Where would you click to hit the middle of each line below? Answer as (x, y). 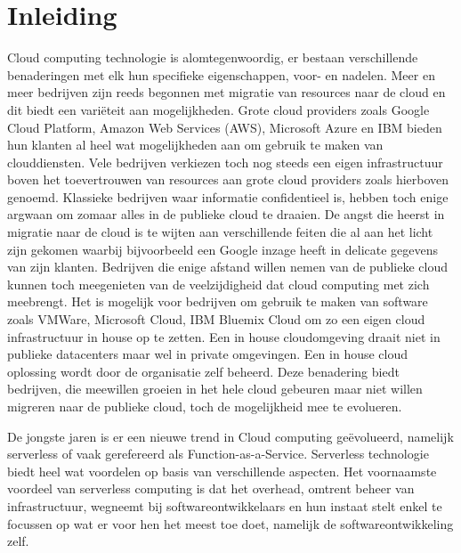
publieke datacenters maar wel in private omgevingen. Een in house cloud (208, 354)
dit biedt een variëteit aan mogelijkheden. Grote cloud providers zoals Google (218, 109)
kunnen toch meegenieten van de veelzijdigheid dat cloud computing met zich (218, 284)
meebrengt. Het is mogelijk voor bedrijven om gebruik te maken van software (218, 301)
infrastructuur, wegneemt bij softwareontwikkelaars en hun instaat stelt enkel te (225, 505)
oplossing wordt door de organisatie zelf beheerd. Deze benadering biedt (203, 371)
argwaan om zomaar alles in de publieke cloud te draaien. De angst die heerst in (226, 214)
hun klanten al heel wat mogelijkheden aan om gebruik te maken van (195, 145)
